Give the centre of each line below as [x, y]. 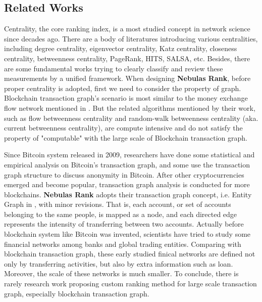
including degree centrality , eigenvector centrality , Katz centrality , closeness [121, 48]
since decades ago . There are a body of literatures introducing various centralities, [131, 38]
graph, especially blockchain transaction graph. [77, 293]
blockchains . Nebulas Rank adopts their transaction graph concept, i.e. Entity [128, 194]
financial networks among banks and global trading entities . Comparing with [123, 244]
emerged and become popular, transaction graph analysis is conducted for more [127, 184]
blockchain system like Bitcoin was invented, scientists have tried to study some [127, 234]
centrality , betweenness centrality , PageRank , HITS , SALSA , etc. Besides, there [127, 58]
